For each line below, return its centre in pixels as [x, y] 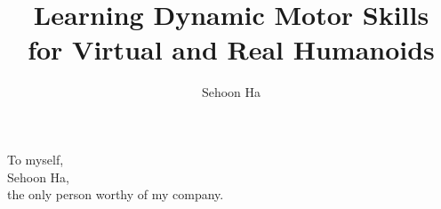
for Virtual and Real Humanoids [231, 49]
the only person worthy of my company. [116, 194]
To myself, [36, 159]
